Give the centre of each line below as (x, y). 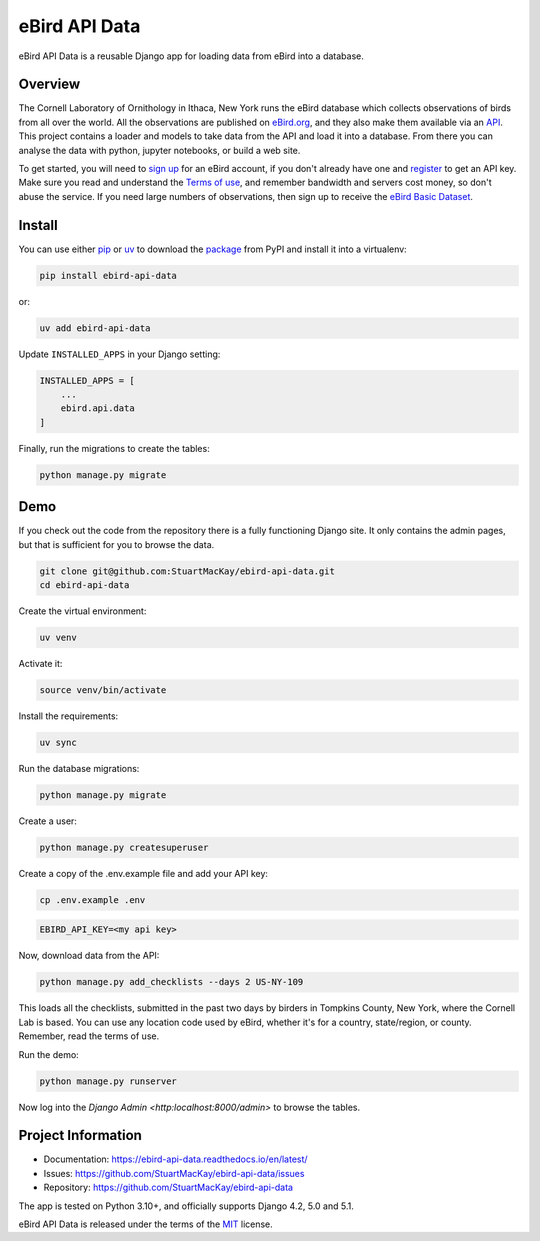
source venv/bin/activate (103, 689)
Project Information (80, 1135)
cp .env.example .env (92, 899)
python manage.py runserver (108, 1081)
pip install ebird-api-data (108, 275)
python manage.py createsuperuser (124, 847)
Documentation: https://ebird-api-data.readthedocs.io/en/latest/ (176, 1159)
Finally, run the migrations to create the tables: (114, 448)
